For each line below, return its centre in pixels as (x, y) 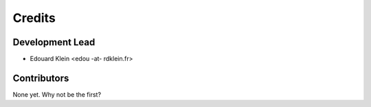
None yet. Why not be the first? (57, 94)
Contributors (41, 78)
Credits (34, 18)
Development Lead (54, 42)
